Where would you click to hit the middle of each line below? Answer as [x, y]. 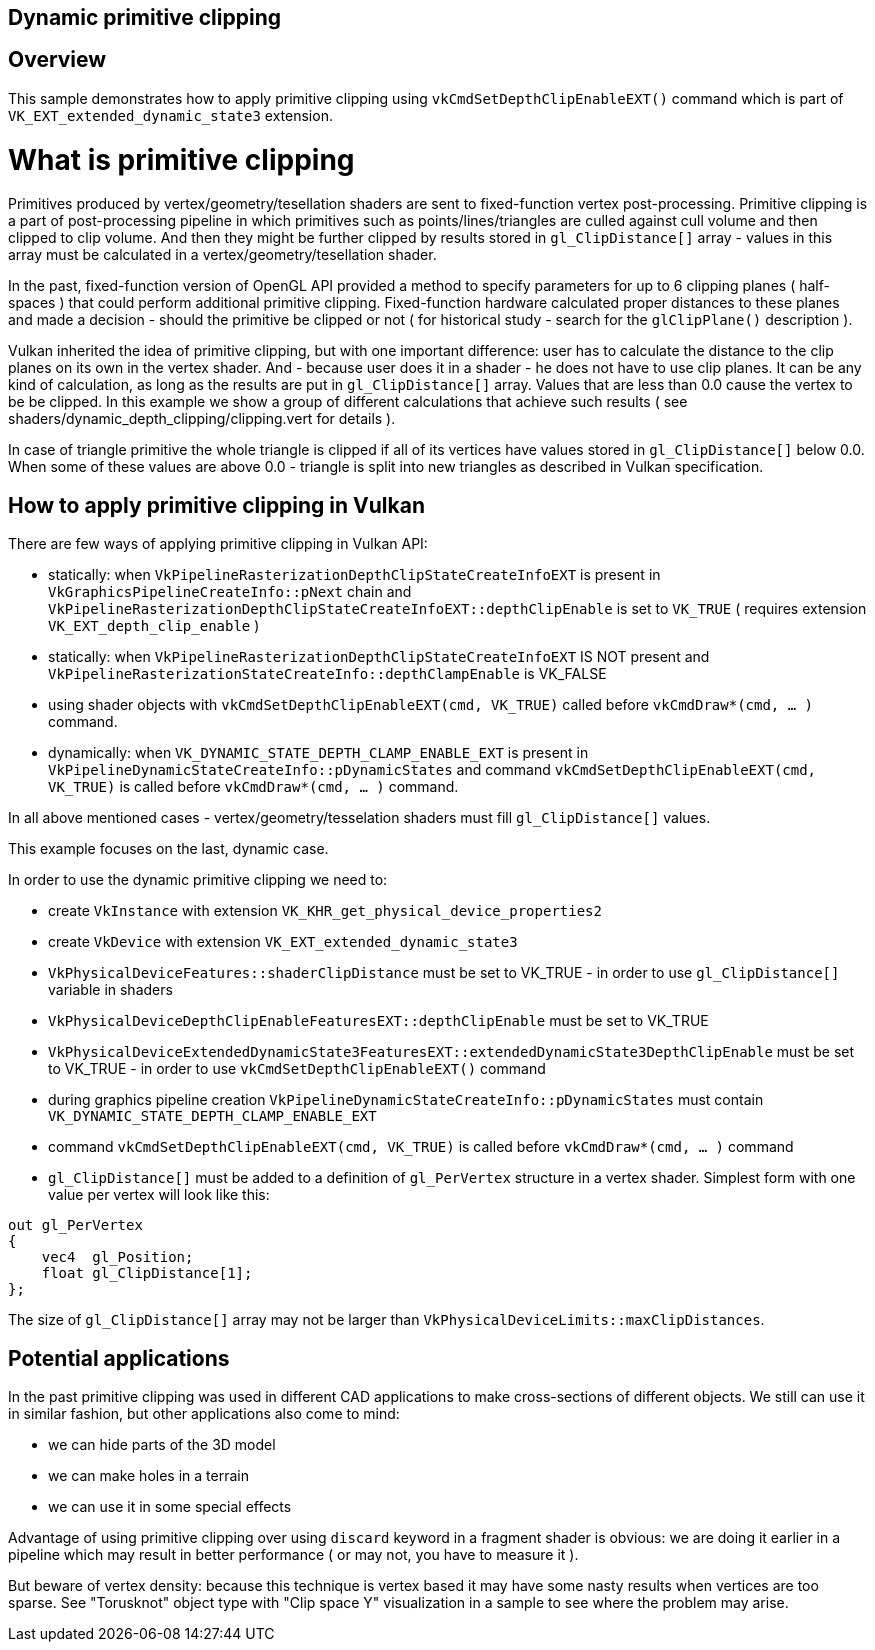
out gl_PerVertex [75, 1225]
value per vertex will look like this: [159, 1195]
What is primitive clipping [181, 159]
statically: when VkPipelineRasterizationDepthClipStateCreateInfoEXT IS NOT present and [379, 657]
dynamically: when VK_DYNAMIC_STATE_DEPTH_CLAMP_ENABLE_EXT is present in [318, 753]
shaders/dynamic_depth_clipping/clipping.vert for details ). [202, 419]
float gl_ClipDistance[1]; [147, 1273]
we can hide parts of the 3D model [162, 1445]
